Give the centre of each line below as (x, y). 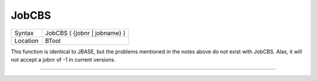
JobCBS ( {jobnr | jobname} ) (85, 33)
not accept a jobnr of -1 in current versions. (63, 59)
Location (26, 41)
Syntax (24, 33)
